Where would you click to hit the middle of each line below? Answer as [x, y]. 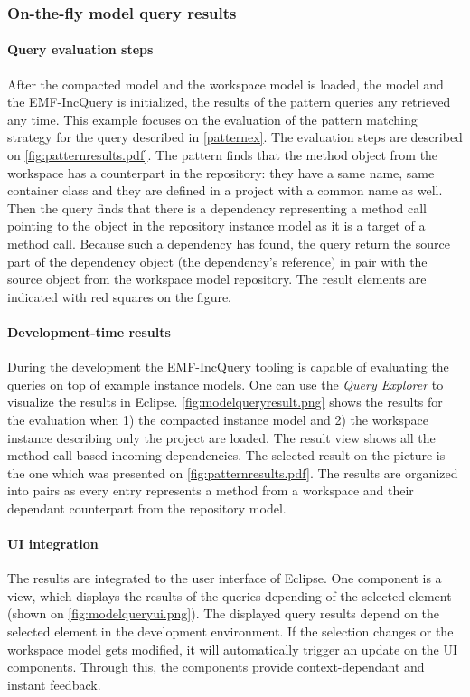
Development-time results [89, 331]
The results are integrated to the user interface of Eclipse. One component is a [225, 578]
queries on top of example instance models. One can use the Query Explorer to [226, 384]
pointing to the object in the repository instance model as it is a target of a [216, 226]
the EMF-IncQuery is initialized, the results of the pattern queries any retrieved [229, 102]
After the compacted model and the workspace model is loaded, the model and [226, 84]
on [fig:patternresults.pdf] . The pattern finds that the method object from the [223, 155]
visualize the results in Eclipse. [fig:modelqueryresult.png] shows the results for [225, 402]
